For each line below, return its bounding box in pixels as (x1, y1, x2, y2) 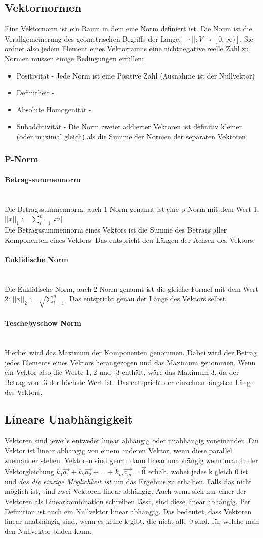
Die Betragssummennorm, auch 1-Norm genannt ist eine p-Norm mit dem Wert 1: (5, 203, 259, 214)
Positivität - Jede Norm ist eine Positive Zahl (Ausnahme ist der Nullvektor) (16, 70, 255, 81)
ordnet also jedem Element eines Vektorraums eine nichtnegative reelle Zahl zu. (5, 43, 251, 54)
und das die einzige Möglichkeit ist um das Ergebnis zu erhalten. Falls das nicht (5, 476, 252, 486)
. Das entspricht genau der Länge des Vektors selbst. (65, 293, 228, 304)
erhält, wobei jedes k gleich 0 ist (148, 466, 248, 477)
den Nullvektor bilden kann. (5, 525, 92, 536)
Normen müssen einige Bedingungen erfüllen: (5, 53, 144, 63)
